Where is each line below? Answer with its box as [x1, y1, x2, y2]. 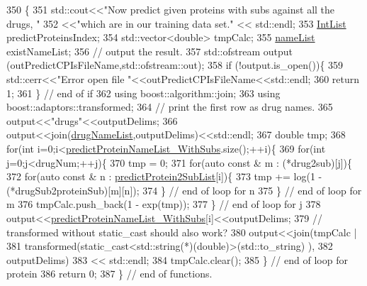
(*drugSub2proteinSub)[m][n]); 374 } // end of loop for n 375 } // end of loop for [6, 182, 362, 197]
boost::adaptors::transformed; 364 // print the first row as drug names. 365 [6, 99, 333, 114]
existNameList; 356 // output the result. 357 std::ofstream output [6, 43, 293, 58]
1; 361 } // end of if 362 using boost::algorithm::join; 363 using [6, 85, 281, 100]
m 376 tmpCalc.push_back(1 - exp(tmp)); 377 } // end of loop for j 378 [6, 197, 321, 211]
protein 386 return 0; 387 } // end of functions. [6, 266, 213, 281]
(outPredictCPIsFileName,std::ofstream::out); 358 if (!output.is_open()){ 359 [6, 57, 344, 72]
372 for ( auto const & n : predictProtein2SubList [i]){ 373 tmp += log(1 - [6, 169, 322, 184]
